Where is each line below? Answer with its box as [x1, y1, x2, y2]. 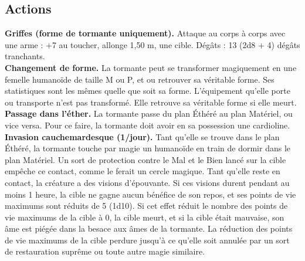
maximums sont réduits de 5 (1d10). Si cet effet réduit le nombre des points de [5, 199, 288, 212]
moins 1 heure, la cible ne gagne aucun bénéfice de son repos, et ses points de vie [5, 188, 296, 200]
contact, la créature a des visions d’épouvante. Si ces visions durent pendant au [5, 176, 290, 188]
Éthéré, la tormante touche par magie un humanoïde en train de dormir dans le [5, 142, 291, 154]
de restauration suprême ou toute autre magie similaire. [5, 245, 205, 257]
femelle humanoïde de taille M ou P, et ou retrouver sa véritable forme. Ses [5, 73, 274, 85]
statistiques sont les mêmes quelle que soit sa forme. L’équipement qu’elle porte [5, 84, 290, 97]
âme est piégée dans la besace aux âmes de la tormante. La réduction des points [5, 222, 293, 235]
